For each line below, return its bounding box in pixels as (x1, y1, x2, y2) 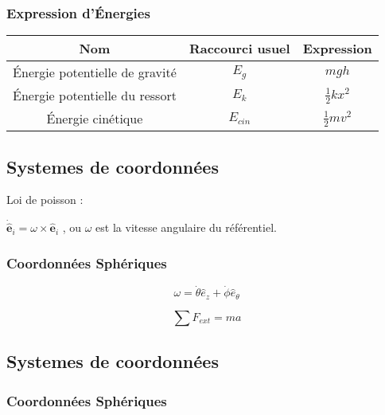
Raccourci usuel (189, 39, 290, 58)
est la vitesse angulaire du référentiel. (95, 219, 277, 236)
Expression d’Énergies (6, 2, 150, 22)
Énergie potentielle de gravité (13, 63, 177, 82)
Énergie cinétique (46, 109, 143, 128)
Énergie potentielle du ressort (13, 86, 177, 105)
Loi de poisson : (6, 191, 84, 208)
